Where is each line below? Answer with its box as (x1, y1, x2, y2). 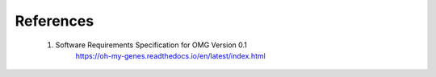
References (15, 12, 94, 30)
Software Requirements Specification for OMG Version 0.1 (55, 40, 248, 50)
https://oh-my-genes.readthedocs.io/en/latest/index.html (75, 51, 266, 60)
